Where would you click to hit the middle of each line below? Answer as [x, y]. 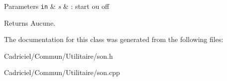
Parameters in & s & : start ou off [57, 6]
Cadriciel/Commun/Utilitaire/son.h [58, 56]
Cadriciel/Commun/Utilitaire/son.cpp [62, 72]
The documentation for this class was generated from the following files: [114, 39]
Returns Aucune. [30, 22]
